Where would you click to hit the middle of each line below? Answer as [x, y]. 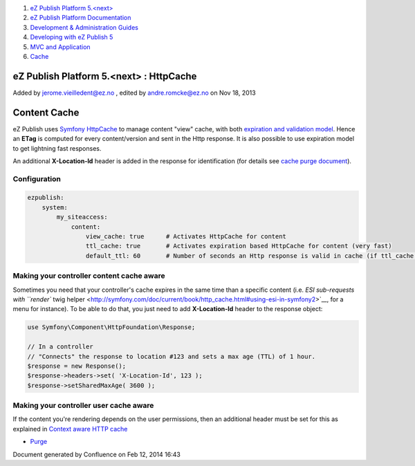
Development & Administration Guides [84, 27]
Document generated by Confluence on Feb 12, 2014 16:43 [97, 454]
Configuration [37, 178]
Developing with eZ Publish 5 [72, 37]
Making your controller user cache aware [83, 406]
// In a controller [60, 347]
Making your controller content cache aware [89, 276]
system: [55, 207]
